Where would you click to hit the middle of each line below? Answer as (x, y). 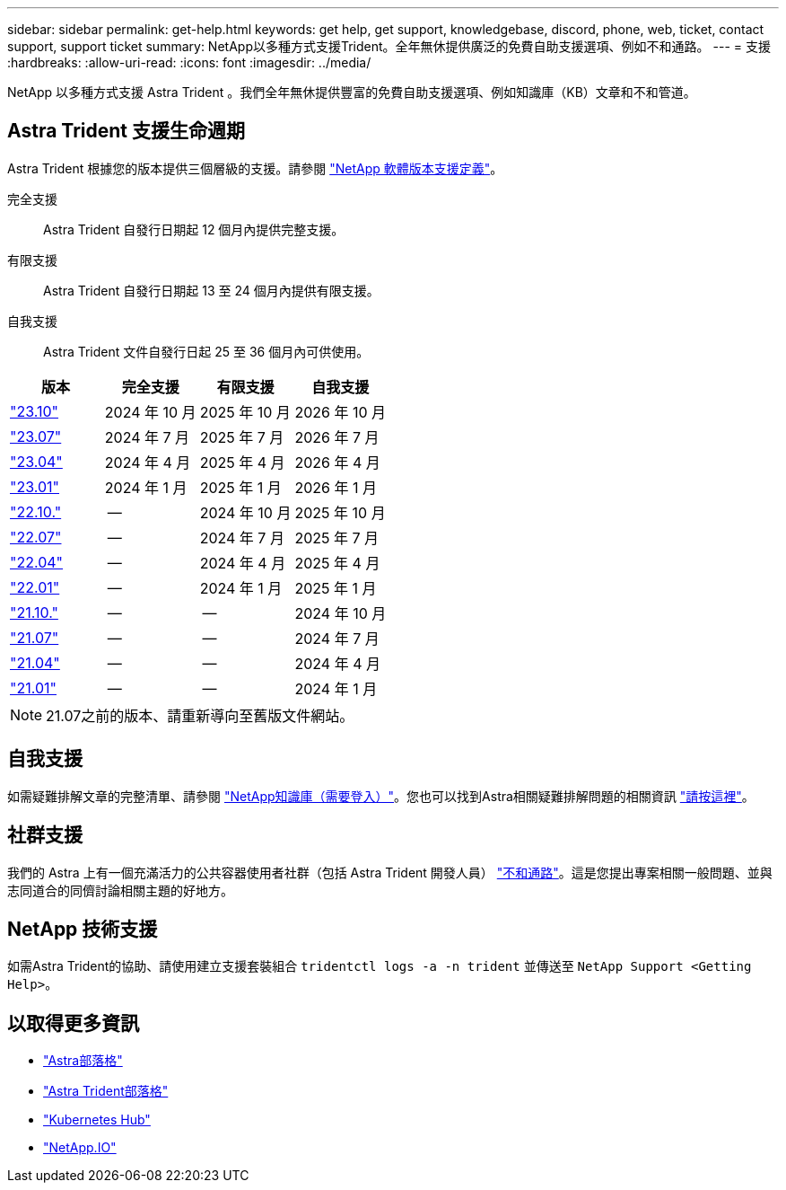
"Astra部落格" (83, 1061)
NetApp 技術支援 (83, 929)
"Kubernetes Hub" (97, 1120)
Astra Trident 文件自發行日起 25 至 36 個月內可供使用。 (206, 351)
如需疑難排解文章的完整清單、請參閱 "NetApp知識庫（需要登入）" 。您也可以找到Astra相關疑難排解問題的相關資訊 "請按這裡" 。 (381, 796)
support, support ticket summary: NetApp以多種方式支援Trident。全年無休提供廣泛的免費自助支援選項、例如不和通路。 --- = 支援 (389, 46)
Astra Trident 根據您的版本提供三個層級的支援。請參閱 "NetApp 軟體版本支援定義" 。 (255, 168)
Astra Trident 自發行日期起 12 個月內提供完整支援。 (194, 229)
